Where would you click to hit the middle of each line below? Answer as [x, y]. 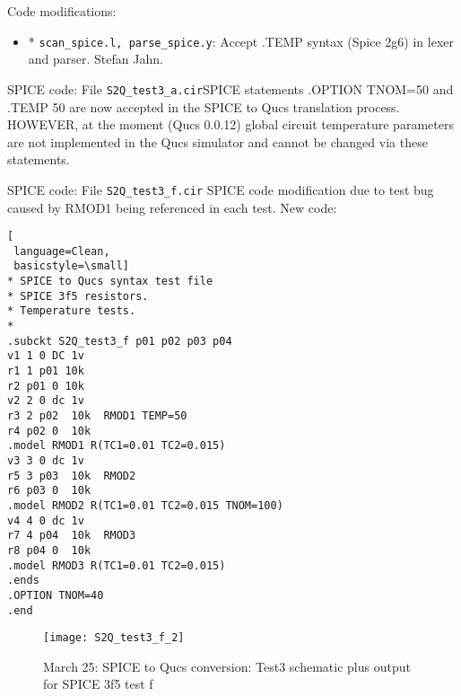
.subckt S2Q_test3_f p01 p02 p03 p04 [120, 341]
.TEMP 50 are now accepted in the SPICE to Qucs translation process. [204, 106]
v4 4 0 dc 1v [46, 520]
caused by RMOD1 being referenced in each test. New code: [172, 207]
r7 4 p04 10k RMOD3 [72, 536]
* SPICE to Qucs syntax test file [110, 282]
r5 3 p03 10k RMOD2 [72, 476]
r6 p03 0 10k [49, 491]
